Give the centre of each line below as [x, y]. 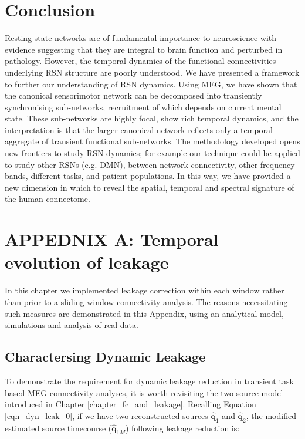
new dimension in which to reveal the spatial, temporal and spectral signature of [150, 187]
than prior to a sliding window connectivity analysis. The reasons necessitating [146, 301]
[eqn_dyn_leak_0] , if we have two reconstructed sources [106, 415]
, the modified [271, 415]
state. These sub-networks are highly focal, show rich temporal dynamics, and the [152, 118]
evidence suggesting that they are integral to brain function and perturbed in [144, 49]
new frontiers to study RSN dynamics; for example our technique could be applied [152, 153]
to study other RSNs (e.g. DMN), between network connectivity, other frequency [150, 164]
